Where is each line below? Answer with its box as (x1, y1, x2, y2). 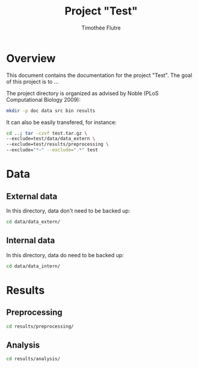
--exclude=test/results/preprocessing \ (6, 142, 110, 148)
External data (6, 191, 58, 201)
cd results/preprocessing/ (6, 323, 74, 329)
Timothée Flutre (81, 24, 121, 31)
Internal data (6, 235, 55, 246)
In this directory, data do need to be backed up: (6, 251, 125, 258)
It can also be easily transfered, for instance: (6, 119, 117, 126)
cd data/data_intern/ (6, 263, 61, 269)
